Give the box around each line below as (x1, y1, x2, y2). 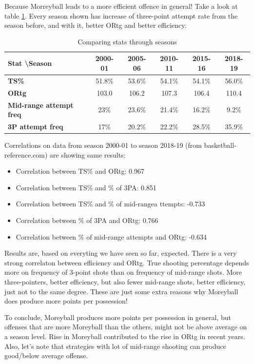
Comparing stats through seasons (78, 36, 177, 46)
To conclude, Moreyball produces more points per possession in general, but (4, 312, 232, 322)
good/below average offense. (4, 350, 88, 361)
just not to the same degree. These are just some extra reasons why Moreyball (4, 286, 238, 296)
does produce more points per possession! (4, 296, 128, 306)
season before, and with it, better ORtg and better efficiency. (4, 20, 187, 30)
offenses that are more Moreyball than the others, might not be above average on (4, 322, 247, 332)
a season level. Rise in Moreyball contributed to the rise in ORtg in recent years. (4, 331, 245, 341)
